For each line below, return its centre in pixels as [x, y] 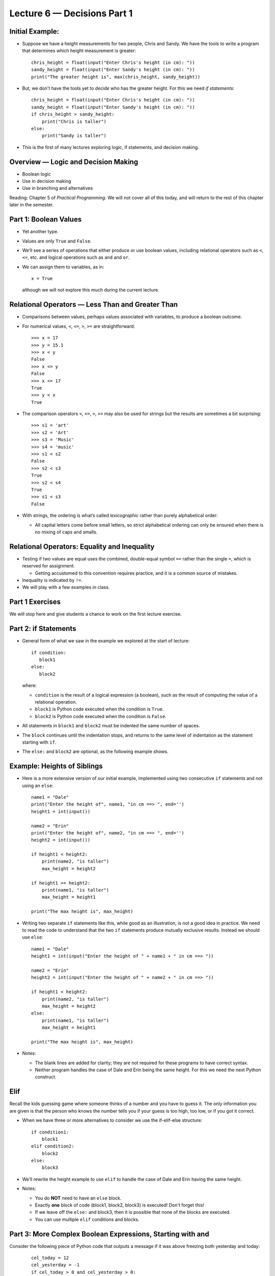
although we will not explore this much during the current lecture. [91, 290]
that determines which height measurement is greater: [79, 51]
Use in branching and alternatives [58, 188]
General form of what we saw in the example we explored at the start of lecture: [106, 641]
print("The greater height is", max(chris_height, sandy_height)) [116, 77]
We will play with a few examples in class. [66, 587]
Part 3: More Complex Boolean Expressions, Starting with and [109, 1234]
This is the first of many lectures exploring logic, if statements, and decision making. [111, 147]
